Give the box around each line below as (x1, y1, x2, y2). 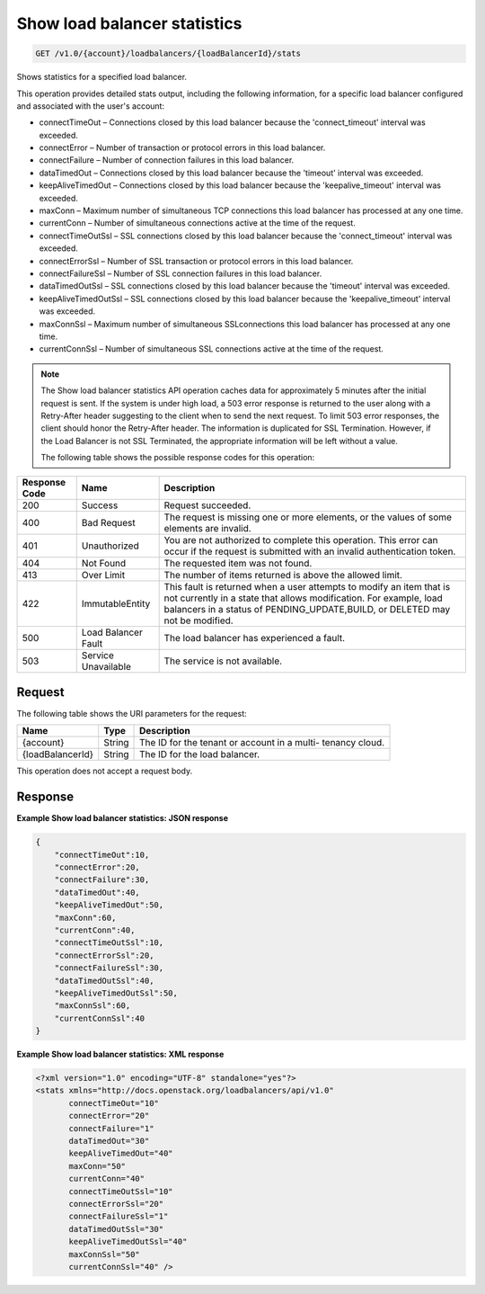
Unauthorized (81, 540, 139, 552)
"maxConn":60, (54, 913, 117, 923)
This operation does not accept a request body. (16, 765, 193, 777)
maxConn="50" (68, 1161, 126, 1171)
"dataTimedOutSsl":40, (54, 976, 154, 986)
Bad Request (81, 517, 137, 530)
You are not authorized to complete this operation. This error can (163, 534, 438, 547)
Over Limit (81, 569, 126, 582)
